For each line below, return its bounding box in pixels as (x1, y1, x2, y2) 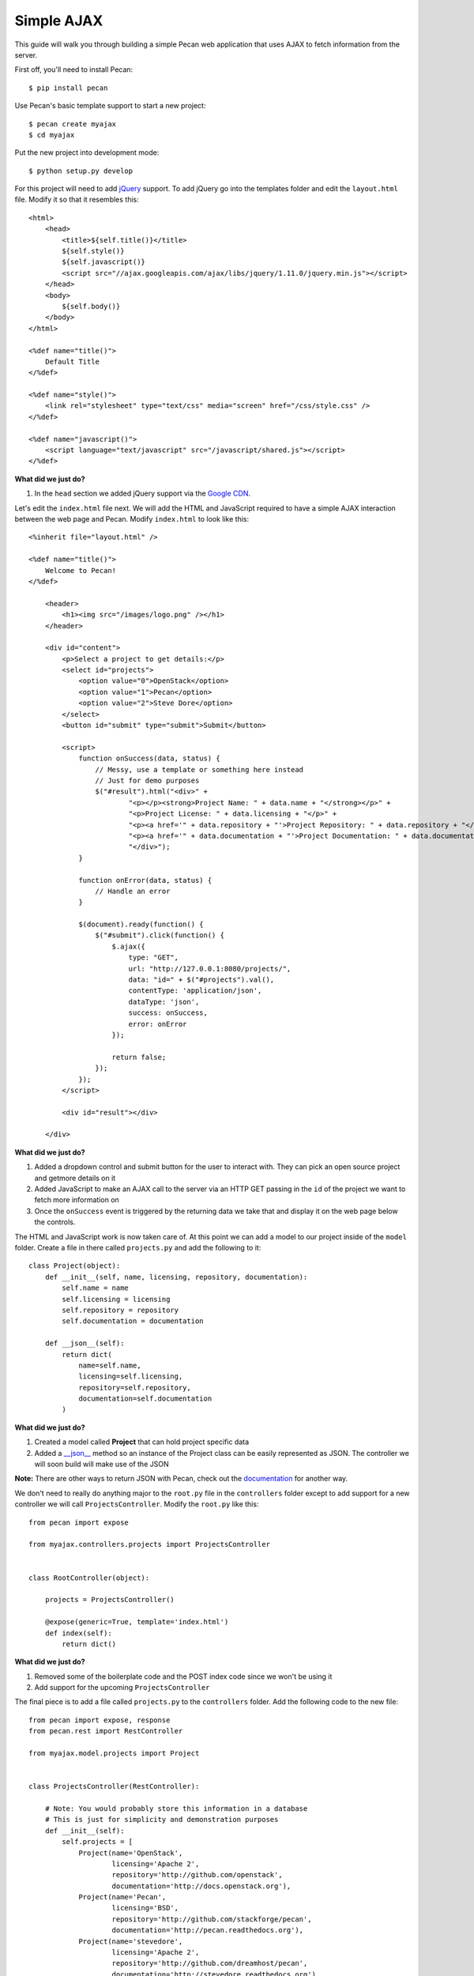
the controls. (34, 1217, 76, 1227)
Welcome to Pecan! (44, 566, 117, 575)
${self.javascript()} (62, 258, 146, 266)
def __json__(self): (44, 1339, 125, 1348)
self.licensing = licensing (62, 1295, 171, 1303)
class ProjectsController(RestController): (28, 1782, 200, 1791)
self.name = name (62, 1284, 130, 1292)
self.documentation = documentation (62, 1317, 205, 1326)
